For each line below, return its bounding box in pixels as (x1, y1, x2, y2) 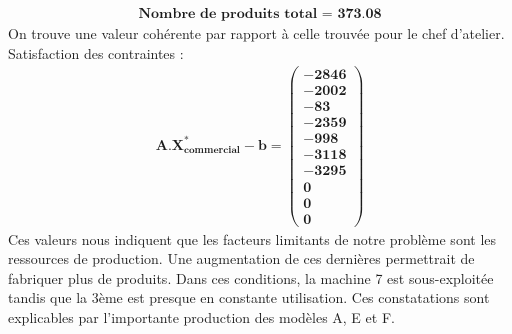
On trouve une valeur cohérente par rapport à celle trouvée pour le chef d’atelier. (8, 23, 505, 44)
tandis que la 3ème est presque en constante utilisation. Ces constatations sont (8, 287, 490, 308)
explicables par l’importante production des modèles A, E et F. (8, 307, 395, 327)
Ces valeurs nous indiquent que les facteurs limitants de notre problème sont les (8, 228, 497, 249)
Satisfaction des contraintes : (8, 42, 184, 63)
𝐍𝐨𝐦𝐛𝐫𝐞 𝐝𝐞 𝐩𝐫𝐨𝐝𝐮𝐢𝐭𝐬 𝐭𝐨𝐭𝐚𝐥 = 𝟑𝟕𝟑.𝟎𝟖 (138, 7, 382, 22)
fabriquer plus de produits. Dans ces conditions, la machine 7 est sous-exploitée (8, 267, 494, 288)
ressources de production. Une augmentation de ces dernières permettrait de (8, 248, 475, 269)
